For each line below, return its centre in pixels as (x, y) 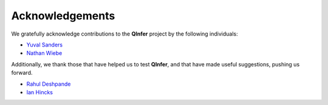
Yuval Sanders (45, 45)
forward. (22, 73)
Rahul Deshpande (49, 84)
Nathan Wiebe (44, 53)
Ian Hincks (39, 92)
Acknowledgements (63, 16)
